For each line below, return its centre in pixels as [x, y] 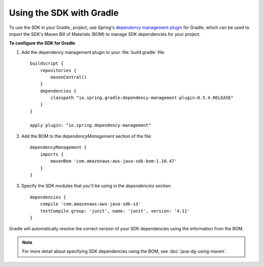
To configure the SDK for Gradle [42, 43]
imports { [52, 154]
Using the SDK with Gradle [64, 13]
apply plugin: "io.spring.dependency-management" [91, 125]
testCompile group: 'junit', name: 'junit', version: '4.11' [115, 211]
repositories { [58, 70]
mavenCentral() [69, 77]
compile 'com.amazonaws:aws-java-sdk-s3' [90, 204]
